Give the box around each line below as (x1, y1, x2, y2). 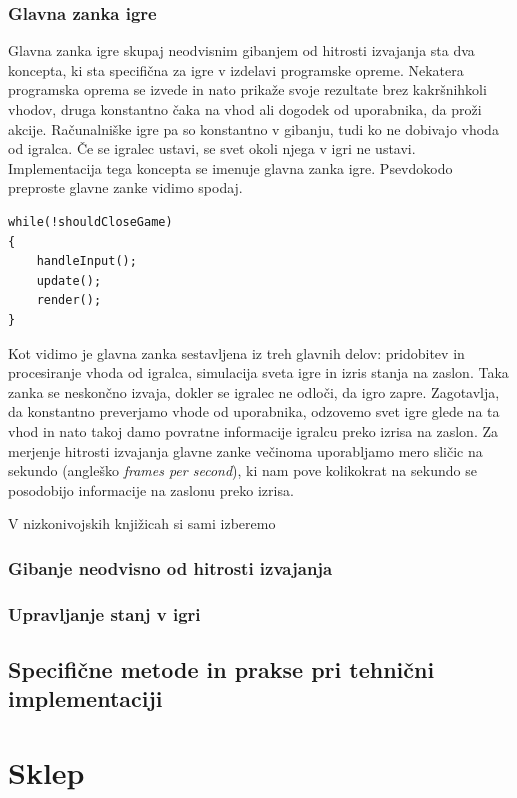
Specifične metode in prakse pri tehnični (8, 653, 435, 684)
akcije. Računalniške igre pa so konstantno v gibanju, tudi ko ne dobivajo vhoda (8, 118, 499, 139)
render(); (36, 293, 102, 308)
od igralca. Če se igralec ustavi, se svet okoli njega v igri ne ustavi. (8, 138, 416, 159)
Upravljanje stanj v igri (8, 601, 201, 626)
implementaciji (8, 683, 163, 714)
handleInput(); (36, 254, 137, 269)
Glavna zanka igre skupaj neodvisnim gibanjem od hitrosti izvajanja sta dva (8, 40, 475, 61)
